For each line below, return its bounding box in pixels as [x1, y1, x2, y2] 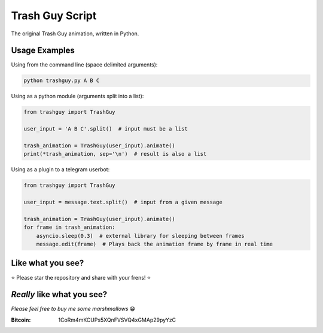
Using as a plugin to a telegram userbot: [11, 166, 110, 173]
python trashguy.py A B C [23, 77, 100, 84]
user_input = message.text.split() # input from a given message [23, 199, 223, 206]
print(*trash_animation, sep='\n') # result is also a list [23, 150, 207, 158]
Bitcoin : [11, 316, 31, 323]
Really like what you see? [11, 289, 108, 299]
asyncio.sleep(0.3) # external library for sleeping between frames [36, 232, 245, 239]
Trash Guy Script [11, 9, 97, 22]
